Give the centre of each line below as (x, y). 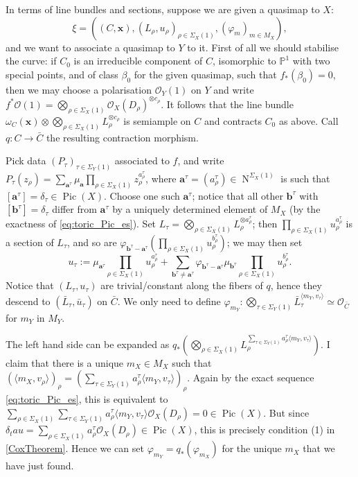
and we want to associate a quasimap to (90, 47)
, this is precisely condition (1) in (265, 430)
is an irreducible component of (138, 61)
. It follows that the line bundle (227, 104)
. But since (286, 412)
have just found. (40, 466)
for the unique (252, 448)
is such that (305, 178)
